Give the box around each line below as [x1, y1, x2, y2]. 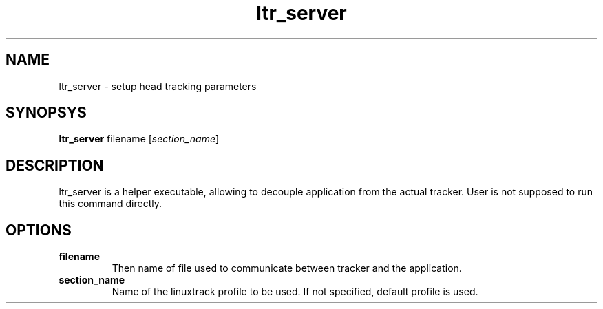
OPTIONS [6, 221, 72, 239]
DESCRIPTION [6, 156, 104, 174]
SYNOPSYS [6, 104, 87, 122]
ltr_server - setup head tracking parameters [59, 80, 257, 92]
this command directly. [59, 198, 162, 210]
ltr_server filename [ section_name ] [59, 133, 220, 145]
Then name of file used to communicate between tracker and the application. [112, 262, 462, 275]
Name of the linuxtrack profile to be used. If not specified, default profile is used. [112, 286, 478, 298]
